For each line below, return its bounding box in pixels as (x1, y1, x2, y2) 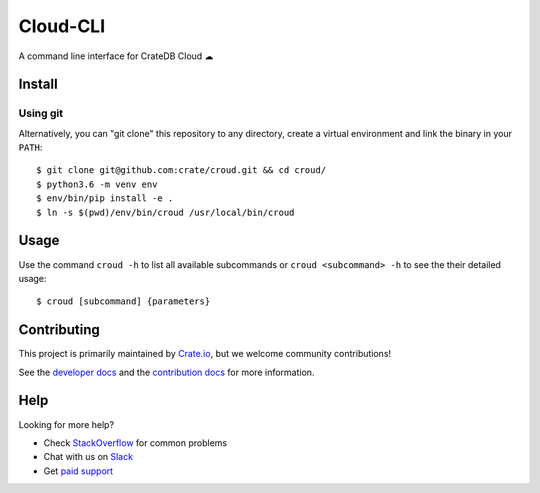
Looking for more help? (18, 418, 115, 430)
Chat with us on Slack (43, 451, 134, 463)
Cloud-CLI (18, 15, 106, 37)
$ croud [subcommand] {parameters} (36, 296, 211, 307)
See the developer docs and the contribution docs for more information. (18, 366, 315, 378)
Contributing (18, 321, 100, 339)
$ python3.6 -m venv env (36, 178, 158, 190)
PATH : (18, 141, 43, 154)
